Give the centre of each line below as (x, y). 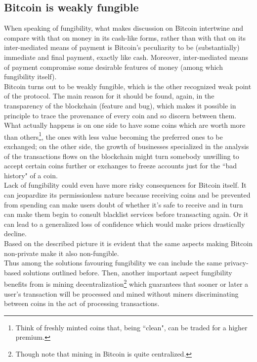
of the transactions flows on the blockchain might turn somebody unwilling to (122, 156)
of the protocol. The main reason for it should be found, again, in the (109, 96)
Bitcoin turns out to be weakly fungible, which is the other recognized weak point (128, 86)
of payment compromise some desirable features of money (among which (113, 67)
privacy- (236, 263)
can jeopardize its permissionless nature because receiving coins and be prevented (127, 194)
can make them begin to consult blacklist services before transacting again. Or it (126, 214)
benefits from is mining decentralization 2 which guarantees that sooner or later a (126, 283)
